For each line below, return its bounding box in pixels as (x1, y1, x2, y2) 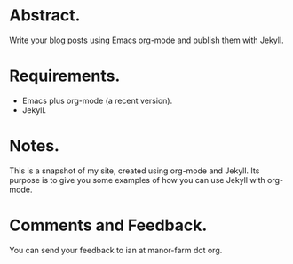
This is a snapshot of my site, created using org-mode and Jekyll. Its (9, 165, 260, 176)
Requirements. (9, 66, 121, 86)
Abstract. (9, 5, 81, 26)
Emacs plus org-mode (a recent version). (21, 95, 173, 106)
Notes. (9, 136, 60, 156)
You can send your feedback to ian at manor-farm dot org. (9, 244, 223, 255)
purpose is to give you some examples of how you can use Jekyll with (9, 174, 266, 185)
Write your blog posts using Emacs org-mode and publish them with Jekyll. (9, 35, 284, 45)
